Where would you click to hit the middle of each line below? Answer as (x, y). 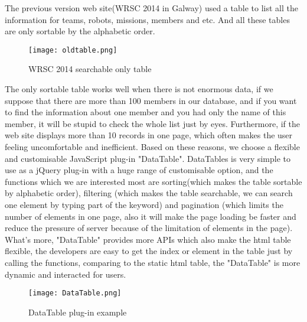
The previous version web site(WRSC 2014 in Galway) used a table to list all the (151, 8)
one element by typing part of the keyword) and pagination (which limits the (144, 204)
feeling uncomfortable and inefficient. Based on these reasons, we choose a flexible (152, 147)
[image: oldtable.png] (73, 50)
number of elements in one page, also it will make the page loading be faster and (151, 216)
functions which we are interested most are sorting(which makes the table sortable (153, 181)
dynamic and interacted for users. (66, 274)
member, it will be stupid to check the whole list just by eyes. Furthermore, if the (152, 123)
